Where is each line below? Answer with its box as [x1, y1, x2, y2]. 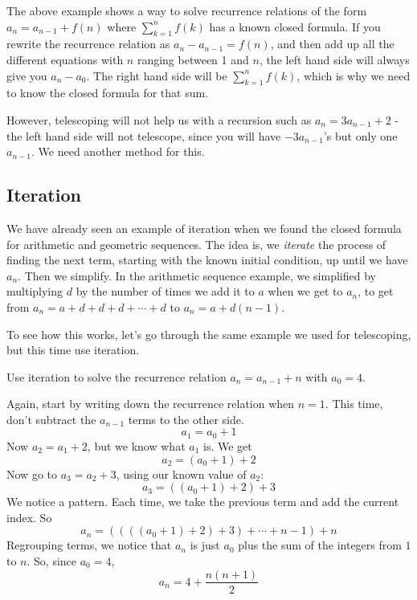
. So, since [27, 552, 77, 569]
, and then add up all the [270, 35, 395, 52]
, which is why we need [296, 67, 411, 84]
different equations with [6, 51, 124, 67]
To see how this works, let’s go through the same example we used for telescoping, [6, 325, 411, 342]
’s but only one [323, 127, 398, 144]
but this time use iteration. [6, 341, 140, 358]
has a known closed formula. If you [209, 18, 381, 35]
